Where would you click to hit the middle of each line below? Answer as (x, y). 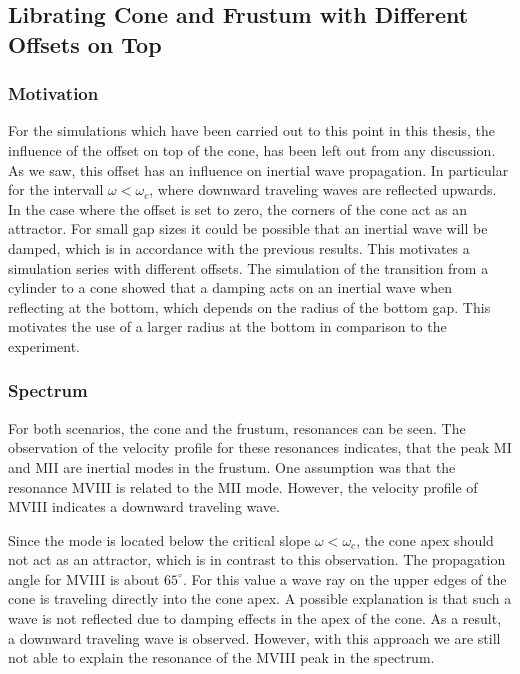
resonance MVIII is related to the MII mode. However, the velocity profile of (243, 486)
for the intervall (56, 189)
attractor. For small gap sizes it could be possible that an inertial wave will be (248, 228)
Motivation (53, 93)
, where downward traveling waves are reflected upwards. (323, 189)
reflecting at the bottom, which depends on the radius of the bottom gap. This (249, 306)
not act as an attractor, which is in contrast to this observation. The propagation (257, 559)
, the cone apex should (425, 539)
